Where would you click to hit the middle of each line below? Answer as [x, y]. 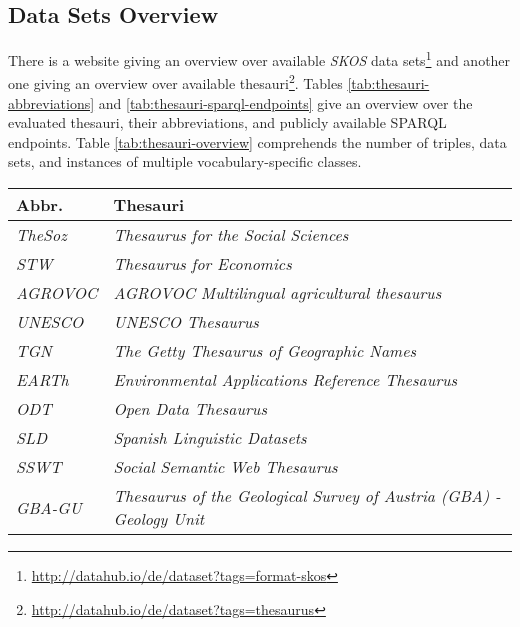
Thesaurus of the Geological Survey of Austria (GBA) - [307, 496]
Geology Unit [159, 519]
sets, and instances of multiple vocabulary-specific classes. [185, 161]
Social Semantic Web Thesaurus [225, 467]
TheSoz [41, 235]
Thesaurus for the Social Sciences [231, 235]
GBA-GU [49, 507]
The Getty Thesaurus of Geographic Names [265, 351]
